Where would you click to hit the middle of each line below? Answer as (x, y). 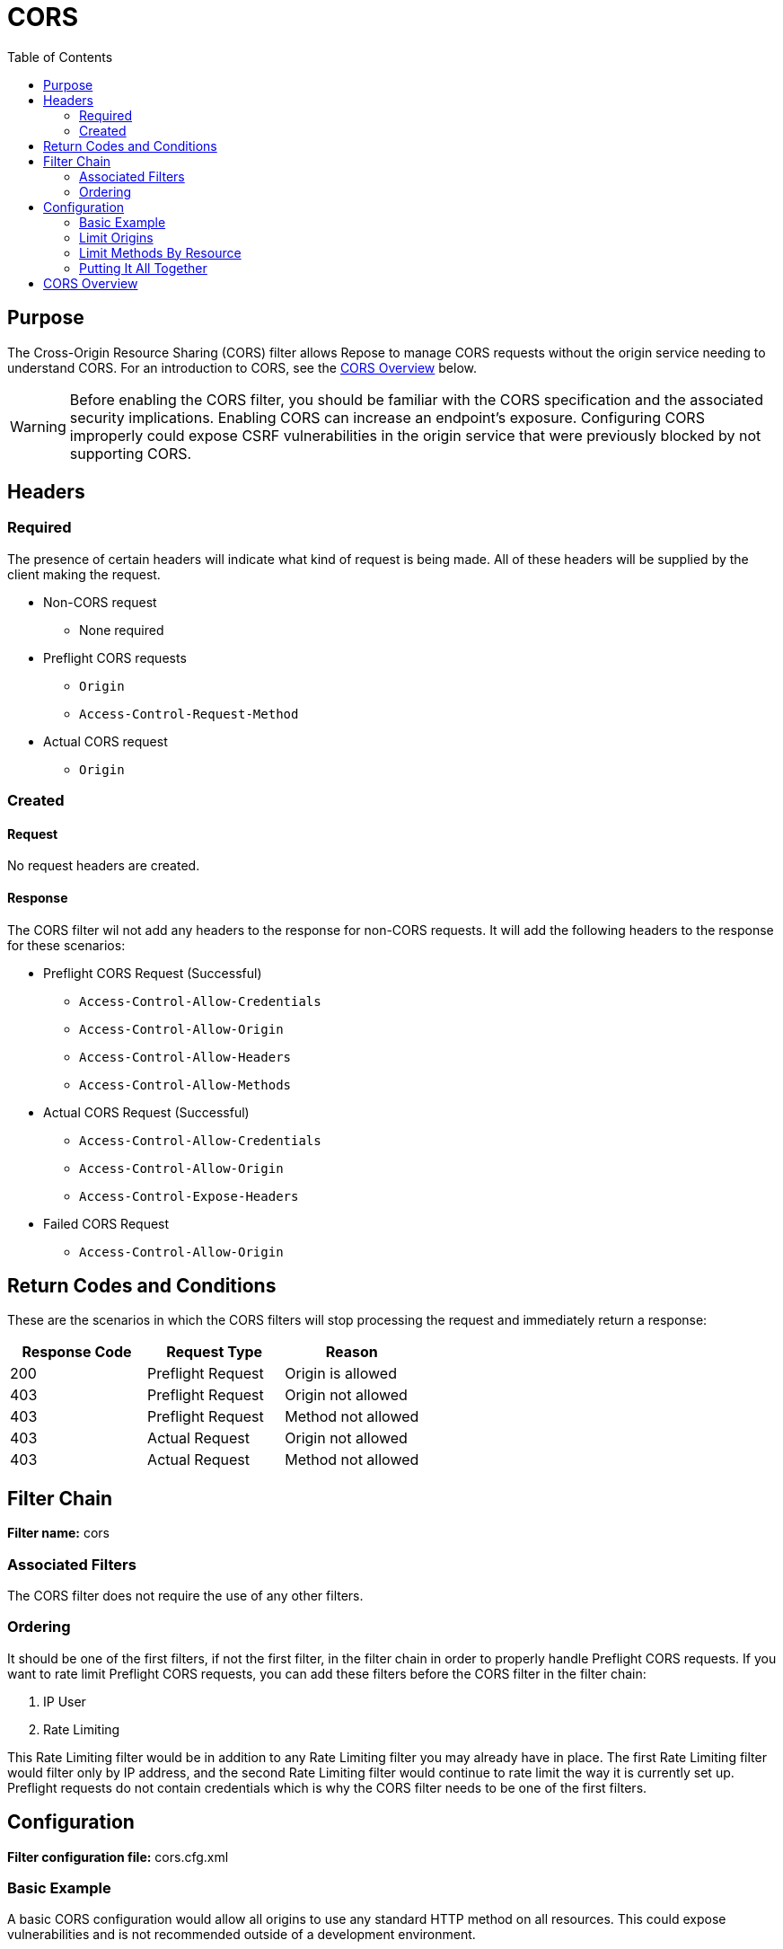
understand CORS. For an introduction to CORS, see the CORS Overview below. (242, 367)
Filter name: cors (58, 1533)
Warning (38, 426)
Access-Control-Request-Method (189, 714)
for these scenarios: (66, 945)
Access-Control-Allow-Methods (185, 1085)
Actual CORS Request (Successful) (146, 1112)
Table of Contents (60, 57)
